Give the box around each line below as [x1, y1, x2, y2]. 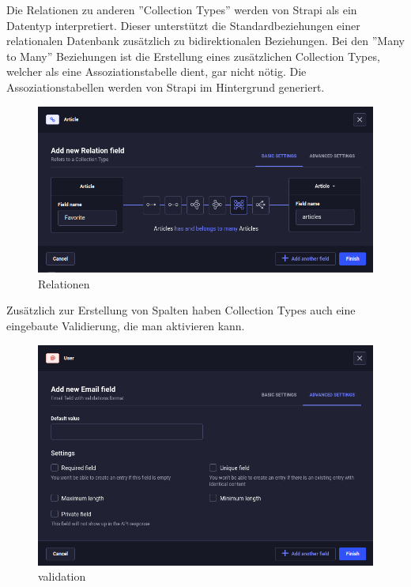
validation [38, 568, 86, 585]
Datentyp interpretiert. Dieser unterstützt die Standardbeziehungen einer [6, 17, 360, 33]
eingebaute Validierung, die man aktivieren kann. [6, 318, 245, 334]
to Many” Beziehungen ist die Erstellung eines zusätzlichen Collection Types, [6, 47, 380, 64]
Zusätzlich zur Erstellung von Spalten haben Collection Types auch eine [6, 302, 356, 318]
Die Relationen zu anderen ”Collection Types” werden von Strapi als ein [6, 2, 357, 17]
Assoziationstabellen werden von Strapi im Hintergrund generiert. [6, 78, 325, 95]
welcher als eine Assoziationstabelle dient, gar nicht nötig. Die [6, 63, 307, 80]
